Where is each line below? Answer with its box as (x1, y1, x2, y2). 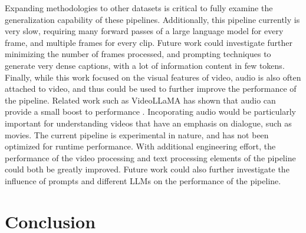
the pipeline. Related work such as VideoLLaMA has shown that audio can (5, 94, 276, 106)
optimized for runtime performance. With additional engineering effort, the (5, 140, 276, 152)
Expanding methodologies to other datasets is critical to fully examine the (5, 2, 273, 14)
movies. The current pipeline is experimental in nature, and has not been (5, 128, 269, 141)
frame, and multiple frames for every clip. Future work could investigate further (5, 36, 292, 48)
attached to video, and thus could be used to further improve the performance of (5, 82, 297, 95)
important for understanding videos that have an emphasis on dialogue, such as (5, 116, 292, 129)
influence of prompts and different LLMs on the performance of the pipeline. (5, 174, 281, 187)
